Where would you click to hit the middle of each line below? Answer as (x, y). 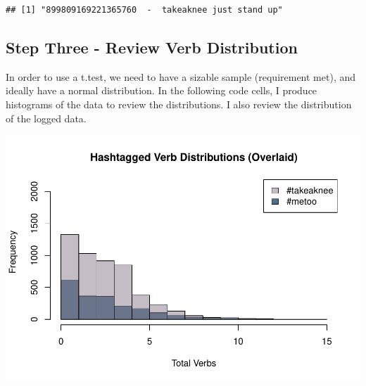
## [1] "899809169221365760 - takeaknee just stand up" (144, 10)
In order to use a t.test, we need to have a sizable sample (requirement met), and (181, 76)
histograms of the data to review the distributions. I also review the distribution (179, 104)
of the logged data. (46, 118)
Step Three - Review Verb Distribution (152, 47)
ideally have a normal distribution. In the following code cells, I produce (162, 90)
